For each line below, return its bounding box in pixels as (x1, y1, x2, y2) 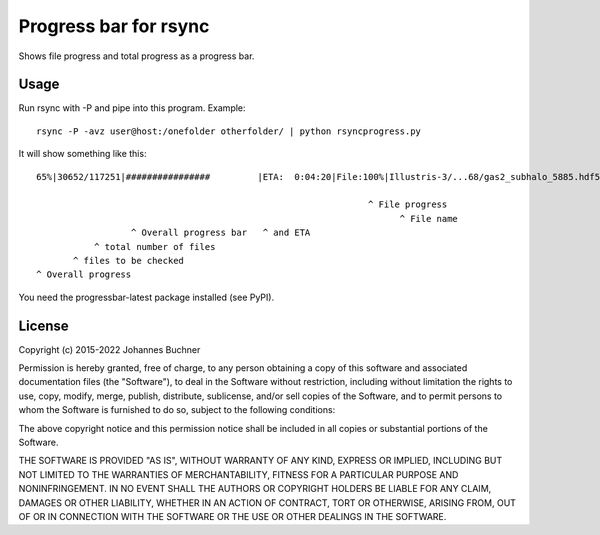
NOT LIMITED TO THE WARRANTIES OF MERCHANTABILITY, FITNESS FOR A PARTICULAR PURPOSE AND (18, 468, 459, 480)
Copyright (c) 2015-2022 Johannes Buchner (18, 343, 201, 355)
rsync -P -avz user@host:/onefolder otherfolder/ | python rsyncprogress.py (36, 125, 422, 137)
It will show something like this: (18, 148, 147, 160)
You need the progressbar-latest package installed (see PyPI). (18, 291, 275, 303)
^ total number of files (93, 241, 216, 252)
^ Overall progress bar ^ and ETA (130, 227, 311, 239)
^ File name (399, 213, 459, 224)
